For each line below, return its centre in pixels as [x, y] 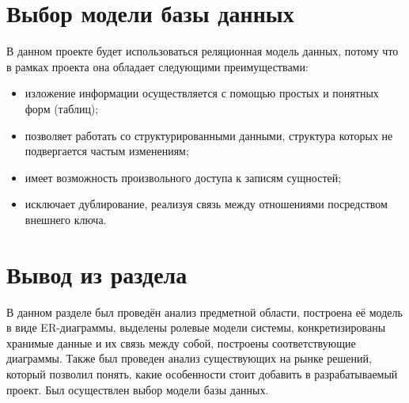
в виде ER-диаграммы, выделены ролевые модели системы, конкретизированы [196, 327]
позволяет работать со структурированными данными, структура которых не [209, 135]
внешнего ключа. [66, 219]
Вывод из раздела [97, 274]
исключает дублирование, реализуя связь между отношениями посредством [206, 204]
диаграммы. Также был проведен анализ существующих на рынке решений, [189, 358]
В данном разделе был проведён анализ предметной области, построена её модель [204, 312]
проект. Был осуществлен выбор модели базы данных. [138, 389]
